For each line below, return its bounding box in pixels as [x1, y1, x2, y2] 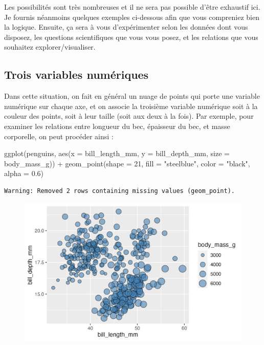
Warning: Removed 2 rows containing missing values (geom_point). [4, 187, 235, 195]
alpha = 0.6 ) [4, 168, 44, 179]
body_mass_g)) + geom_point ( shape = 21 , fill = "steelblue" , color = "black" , [4, 158, 250, 168]
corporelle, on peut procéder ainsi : [4, 131, 114, 141]
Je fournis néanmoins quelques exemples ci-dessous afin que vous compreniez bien [4, 11, 260, 22]
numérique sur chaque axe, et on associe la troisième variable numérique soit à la [4, 100, 258, 111]
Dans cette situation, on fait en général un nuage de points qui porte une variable [4, 91, 260, 101]
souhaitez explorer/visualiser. [4, 41, 96, 52]
